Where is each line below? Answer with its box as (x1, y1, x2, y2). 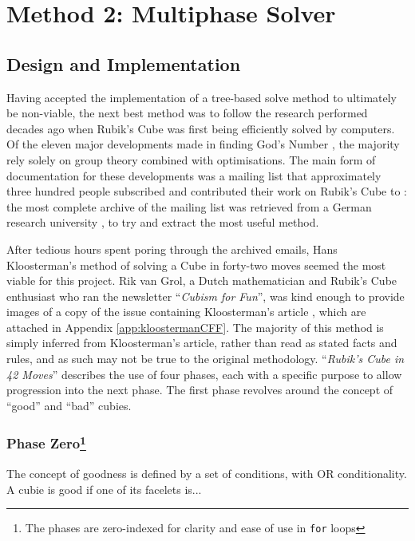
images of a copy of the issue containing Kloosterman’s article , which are (6, 303, 366, 320)
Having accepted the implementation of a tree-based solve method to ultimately (6, 89, 397, 105)
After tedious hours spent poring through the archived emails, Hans (6, 240, 338, 257)
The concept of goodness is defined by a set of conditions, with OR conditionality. (6, 465, 407, 482)
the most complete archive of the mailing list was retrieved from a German (6, 198, 372, 215)
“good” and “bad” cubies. (6, 397, 132, 413)
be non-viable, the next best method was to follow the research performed (6, 105, 368, 121)
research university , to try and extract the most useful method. (6, 214, 319, 231)
